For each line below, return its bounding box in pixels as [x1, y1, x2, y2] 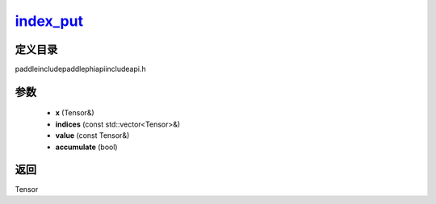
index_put [15, 12, 84, 30]
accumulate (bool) [55, 142, 118, 152]
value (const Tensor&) [55, 131, 130, 140]
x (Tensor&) [55, 108, 94, 118]
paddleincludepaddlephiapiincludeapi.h [15, 65, 146, 74]
